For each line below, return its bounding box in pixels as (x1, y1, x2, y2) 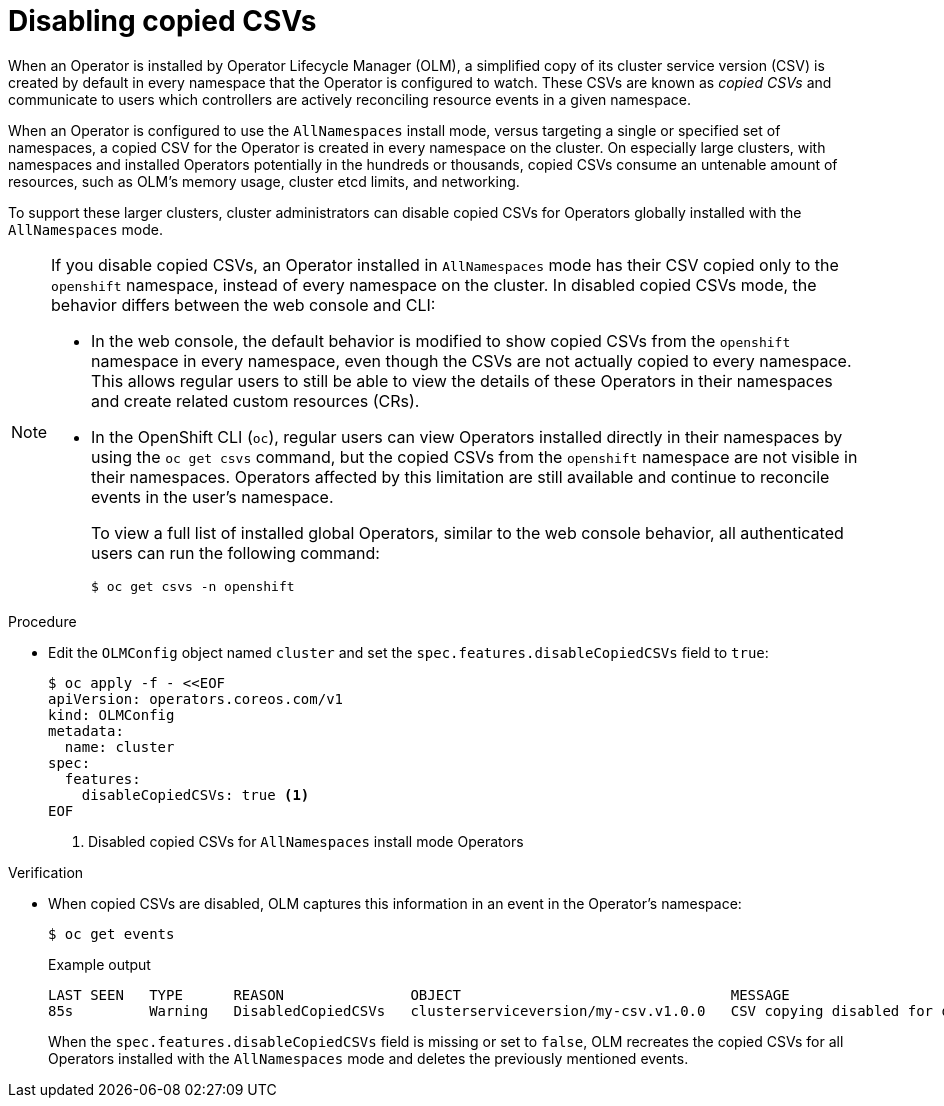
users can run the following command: (91, 542, 380, 563)
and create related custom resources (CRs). (91, 390, 420, 411)
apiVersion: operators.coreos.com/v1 (48, 690, 344, 707)
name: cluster (64, 738, 175, 755)
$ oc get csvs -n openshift (91, 578, 295, 594)
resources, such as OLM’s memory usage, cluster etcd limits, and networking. (8, 172, 520, 190)
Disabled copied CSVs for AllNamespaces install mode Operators (88, 832, 524, 850)
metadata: (48, 722, 124, 739)
